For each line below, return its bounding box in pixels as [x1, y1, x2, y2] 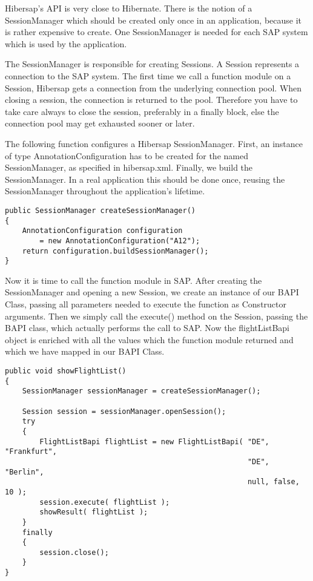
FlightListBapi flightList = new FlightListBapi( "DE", [39, 437, 269, 446]
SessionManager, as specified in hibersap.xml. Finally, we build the [5, 161, 253, 174]
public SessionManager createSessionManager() [5, 206, 196, 215]
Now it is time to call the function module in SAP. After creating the [5, 274, 262, 286]
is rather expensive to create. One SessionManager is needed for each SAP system [5, 25, 308, 38]
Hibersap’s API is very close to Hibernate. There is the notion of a [5, 2, 252, 14]
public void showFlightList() [5, 367, 127, 375]
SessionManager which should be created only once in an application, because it [5, 13, 302, 26]
